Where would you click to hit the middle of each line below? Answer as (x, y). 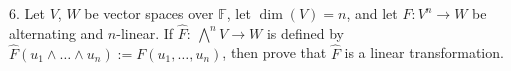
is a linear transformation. (424, 52)
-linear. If (145, 32)
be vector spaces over (149, 13)
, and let (372, 13)
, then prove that (274, 52)
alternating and (56, 32)
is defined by (305, 32)
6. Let (27, 13)
